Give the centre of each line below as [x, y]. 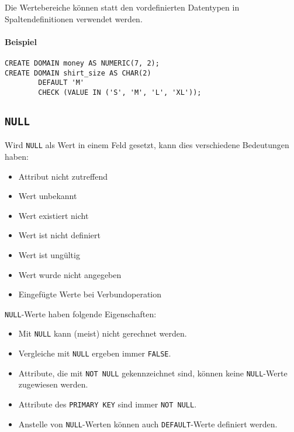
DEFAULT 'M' [61, 83]
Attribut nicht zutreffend [63, 176]
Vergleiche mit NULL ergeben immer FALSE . [95, 353]
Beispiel [21, 41]
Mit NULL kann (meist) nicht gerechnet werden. [103, 333]
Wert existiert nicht [53, 215]
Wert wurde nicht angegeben [70, 274]
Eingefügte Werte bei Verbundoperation [90, 294]
